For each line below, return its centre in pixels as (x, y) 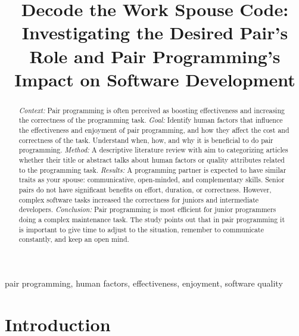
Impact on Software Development (155, 79)
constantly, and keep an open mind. (74, 239)
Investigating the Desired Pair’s (155, 32)
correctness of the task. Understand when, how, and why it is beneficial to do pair (146, 140)
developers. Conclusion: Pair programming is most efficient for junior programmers (147, 209)
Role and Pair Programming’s (155, 56)
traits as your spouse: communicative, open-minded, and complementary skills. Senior (152, 180)
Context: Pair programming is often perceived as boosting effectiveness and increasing (152, 110)
